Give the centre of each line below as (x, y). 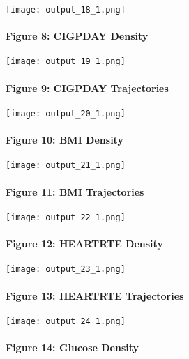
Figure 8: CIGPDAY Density (77, 36)
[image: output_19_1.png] (66, 62)
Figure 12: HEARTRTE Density (84, 244)
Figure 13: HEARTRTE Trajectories (95, 295)
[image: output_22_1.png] (66, 217)
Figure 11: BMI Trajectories (75, 191)
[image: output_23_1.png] (66, 269)
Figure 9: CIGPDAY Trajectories (87, 87)
